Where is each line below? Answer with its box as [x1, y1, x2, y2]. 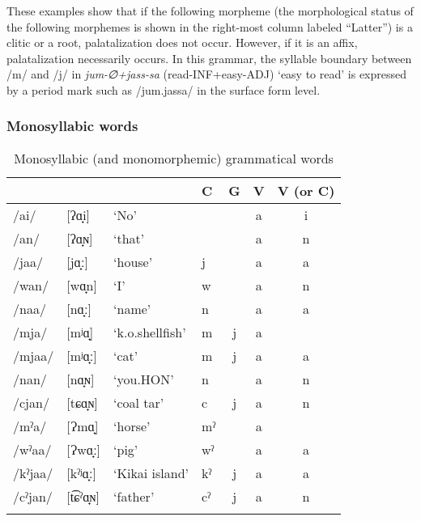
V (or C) [277, 180, 335, 200]
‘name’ [113, 299, 151, 318]
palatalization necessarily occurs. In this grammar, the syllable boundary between [6, 49, 412, 66]
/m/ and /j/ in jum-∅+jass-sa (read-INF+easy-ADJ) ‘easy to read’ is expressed [6, 66, 407, 83]
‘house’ [113, 252, 153, 271]
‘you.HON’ [113, 369, 174, 388]
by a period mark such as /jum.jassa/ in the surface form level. [6, 81, 321, 98]
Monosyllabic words [6, 116, 138, 136]
